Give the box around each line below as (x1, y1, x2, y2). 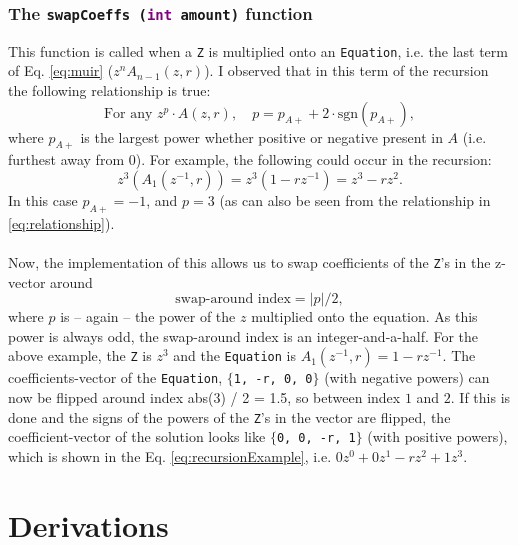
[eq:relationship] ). (8, 212, 115, 233)
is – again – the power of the (60, 306, 236, 327)
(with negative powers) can (324, 367, 490, 388)
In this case (8, 190, 78, 211)
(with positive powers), (367, 426, 508, 447)
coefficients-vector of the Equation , (8, 367, 223, 388)
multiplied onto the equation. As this (251, 306, 478, 327)
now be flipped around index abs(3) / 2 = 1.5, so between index (8, 387, 401, 408)
